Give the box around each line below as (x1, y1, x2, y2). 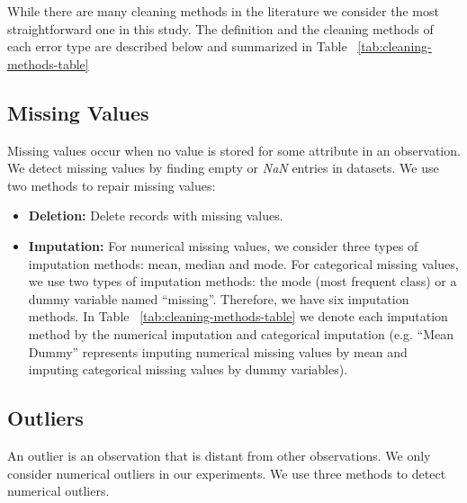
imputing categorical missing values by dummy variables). (28, 360, 348, 379)
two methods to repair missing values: (7, 175, 216, 194)
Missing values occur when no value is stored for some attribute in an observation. (7, 140, 461, 159)
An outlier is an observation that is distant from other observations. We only (7, 445, 431, 464)
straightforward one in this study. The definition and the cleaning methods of (7, 19, 434, 38)
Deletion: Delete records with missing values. (28, 206, 283, 225)
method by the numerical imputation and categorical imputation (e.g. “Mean (28, 324, 454, 343)
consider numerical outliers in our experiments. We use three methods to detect (7, 463, 446, 482)
